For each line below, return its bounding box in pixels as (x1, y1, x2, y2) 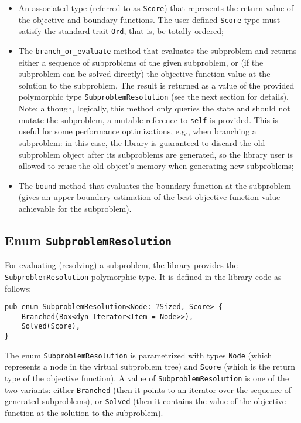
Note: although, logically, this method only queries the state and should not (18, 102, 290, 114)
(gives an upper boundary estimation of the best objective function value (18, 191, 281, 203)
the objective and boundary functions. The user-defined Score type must (18, 13, 281, 25)
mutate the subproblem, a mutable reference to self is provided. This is (18, 113, 279, 126)
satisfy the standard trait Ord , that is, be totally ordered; (18, 25, 224, 37)
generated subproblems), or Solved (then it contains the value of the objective (5, 395, 286, 407)
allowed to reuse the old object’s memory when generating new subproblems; (18, 160, 294, 172)
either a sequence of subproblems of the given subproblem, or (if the (18, 56, 264, 68)
